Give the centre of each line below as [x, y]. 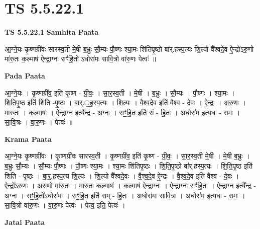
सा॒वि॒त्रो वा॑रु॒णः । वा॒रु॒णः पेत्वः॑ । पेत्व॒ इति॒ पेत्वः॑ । [65, 205]
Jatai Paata [25, 222]
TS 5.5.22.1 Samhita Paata [52, 32]
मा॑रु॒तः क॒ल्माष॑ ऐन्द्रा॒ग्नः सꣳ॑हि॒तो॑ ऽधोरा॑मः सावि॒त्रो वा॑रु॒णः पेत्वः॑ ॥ [80, 59]
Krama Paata [28, 139]
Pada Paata [25, 75]
